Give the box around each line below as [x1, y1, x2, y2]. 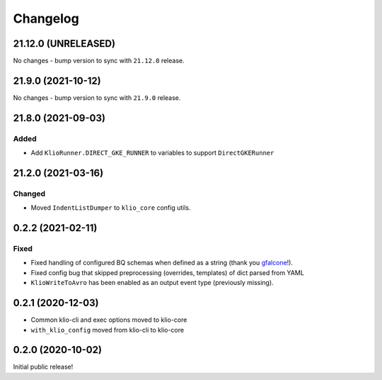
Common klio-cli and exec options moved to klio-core [30, 315, 187, 324]
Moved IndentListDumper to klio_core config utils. [30, 203, 191, 212]
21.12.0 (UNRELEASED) [13, 38, 116, 50]
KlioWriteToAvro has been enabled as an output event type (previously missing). [30, 279, 274, 287]
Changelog [13, 11, 79, 26]
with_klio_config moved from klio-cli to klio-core [30, 325, 184, 334]
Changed [13, 189, 46, 199]
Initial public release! [13, 362, 74, 371]
